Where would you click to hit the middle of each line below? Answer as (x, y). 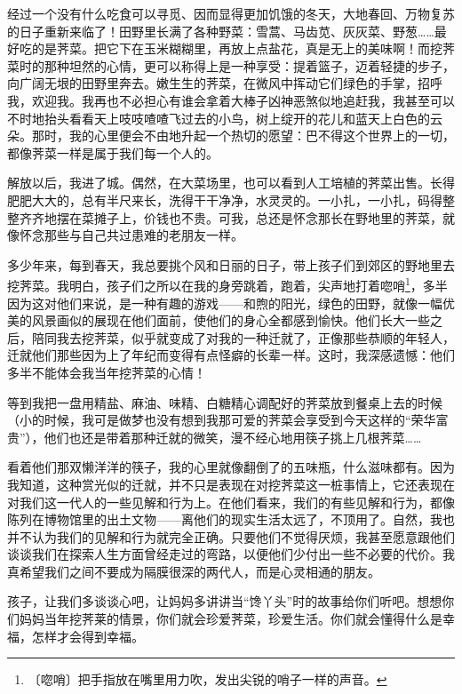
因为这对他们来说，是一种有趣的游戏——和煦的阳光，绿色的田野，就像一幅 (225, 303)
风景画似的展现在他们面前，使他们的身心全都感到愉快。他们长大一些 (231, 320)
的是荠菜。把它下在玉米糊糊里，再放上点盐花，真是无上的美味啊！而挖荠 (243, 48)
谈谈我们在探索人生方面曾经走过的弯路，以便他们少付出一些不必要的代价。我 (231, 554)
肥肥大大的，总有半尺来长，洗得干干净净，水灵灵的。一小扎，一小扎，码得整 (231, 199)
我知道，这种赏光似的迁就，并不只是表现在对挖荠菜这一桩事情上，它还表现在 (231, 484)
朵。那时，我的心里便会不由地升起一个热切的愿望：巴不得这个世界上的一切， (231, 136)
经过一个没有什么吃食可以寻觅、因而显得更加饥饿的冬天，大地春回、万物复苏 (231, 13)
